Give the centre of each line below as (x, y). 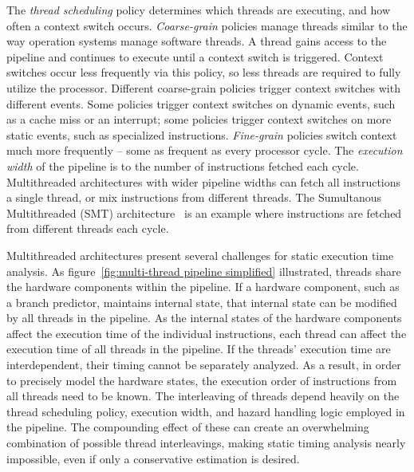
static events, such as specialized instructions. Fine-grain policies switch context (202, 134)
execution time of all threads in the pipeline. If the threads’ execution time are (199, 349)
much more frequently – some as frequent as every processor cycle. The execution (205, 150)
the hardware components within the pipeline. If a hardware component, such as (203, 287)
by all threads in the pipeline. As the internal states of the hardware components (204, 318)
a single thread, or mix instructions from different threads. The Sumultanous (194, 197)
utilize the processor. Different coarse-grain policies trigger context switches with (203, 87)
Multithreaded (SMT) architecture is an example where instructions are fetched (204, 212)
